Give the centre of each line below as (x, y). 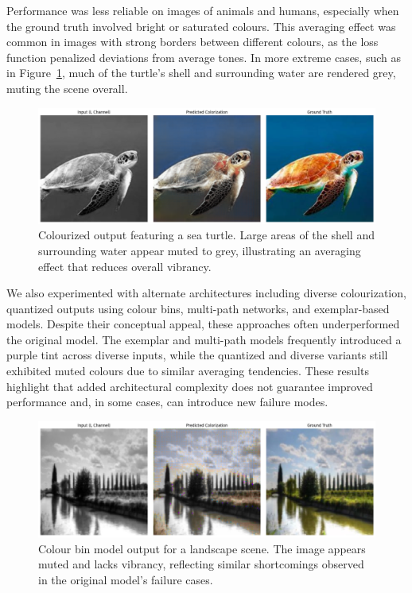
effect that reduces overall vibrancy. (125, 266)
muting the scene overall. (67, 88)
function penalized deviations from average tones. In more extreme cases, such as (204, 57)
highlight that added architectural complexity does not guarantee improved (190, 386)
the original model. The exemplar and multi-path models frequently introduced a (204, 339)
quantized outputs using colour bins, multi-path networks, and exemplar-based (198, 308)
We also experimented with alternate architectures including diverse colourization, (206, 293)
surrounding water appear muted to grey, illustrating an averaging (200, 250)
